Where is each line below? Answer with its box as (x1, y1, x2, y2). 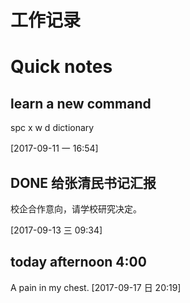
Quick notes (10, 56, 113, 78)
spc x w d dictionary (10, 122, 95, 134)
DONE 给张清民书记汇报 (10, 174, 157, 191)
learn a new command (10, 95, 152, 112)
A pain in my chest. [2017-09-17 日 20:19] (10, 281, 182, 293)
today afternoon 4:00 (10, 254, 147, 271)
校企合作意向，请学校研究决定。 (10, 203, 142, 215)
